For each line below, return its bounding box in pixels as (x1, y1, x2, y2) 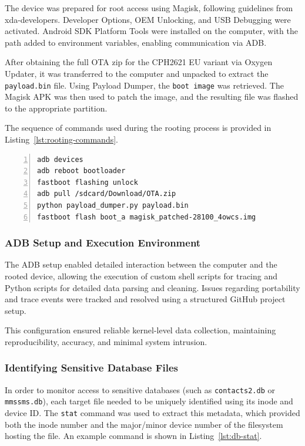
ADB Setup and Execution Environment (5, 235, 201, 250)
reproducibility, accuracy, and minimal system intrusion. (5, 335, 207, 347)
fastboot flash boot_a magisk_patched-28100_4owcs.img (37, 212, 256, 221)
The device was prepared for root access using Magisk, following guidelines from (5, 2, 293, 13)
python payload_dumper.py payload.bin (37, 201, 189, 210)
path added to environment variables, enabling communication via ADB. (5, 36, 267, 48)
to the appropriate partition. (5, 102, 108, 114)
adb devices (37, 155, 83, 164)
